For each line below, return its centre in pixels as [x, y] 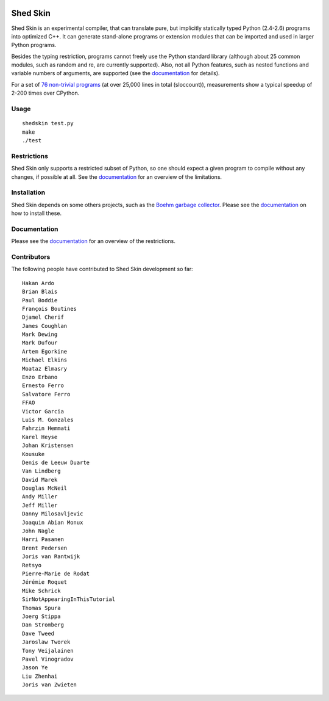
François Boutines [50, 309]
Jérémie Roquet [45, 582]
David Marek [40, 480]
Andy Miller [40, 497]
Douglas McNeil [45, 488]
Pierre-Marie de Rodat [56, 574]
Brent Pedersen [45, 548]
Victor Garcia [43, 411]
